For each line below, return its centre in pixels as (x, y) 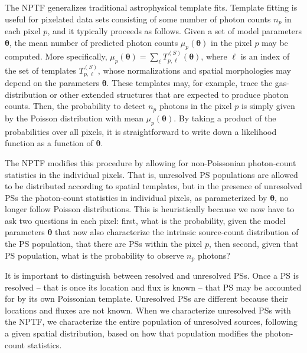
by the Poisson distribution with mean (74, 118)
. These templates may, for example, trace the (190, 83)
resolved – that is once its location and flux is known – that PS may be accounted (153, 287)
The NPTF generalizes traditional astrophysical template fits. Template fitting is (151, 7)
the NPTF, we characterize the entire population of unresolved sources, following (151, 321)
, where (214, 56)
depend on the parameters (52, 83)
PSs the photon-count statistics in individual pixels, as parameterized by (136, 197)
